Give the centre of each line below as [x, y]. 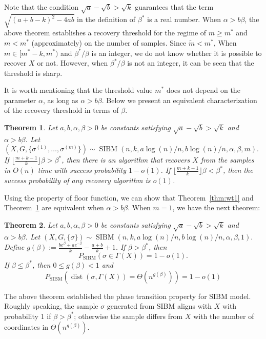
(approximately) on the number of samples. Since [109, 42]
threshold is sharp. [33, 73]
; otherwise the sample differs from [128, 316]
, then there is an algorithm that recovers [126, 160]
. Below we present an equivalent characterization [179, 100]
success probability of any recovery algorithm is [77, 180]
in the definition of [106, 19]
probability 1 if [28, 316]
